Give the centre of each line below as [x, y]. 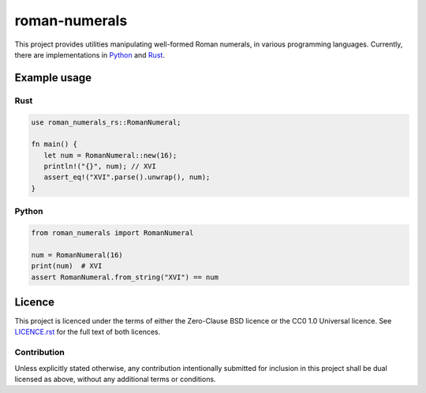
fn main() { [54, 144]
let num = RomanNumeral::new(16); [110, 155]
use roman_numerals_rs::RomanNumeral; [106, 122]
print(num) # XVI [67, 266]
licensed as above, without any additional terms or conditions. [115, 379]
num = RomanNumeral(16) [77, 255]
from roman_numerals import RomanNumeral [112, 232]
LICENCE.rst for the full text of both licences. [88, 332]
